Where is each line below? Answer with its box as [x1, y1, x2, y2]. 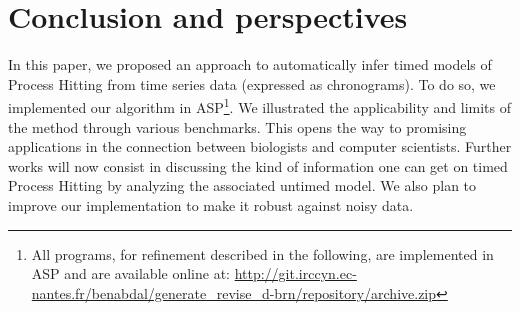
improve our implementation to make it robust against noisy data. [8, 194, 414, 215]
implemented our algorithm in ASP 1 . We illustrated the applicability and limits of [8, 94, 511, 117]
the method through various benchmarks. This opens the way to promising [8, 116, 467, 137]
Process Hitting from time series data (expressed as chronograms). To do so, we [8, 73, 496, 94]
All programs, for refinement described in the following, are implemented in [31, 243, 494, 264]
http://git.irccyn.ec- [234, 263, 357, 284]
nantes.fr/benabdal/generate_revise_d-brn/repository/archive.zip [31, 282, 437, 303]
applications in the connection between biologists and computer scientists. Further [8, 136, 512, 157]
